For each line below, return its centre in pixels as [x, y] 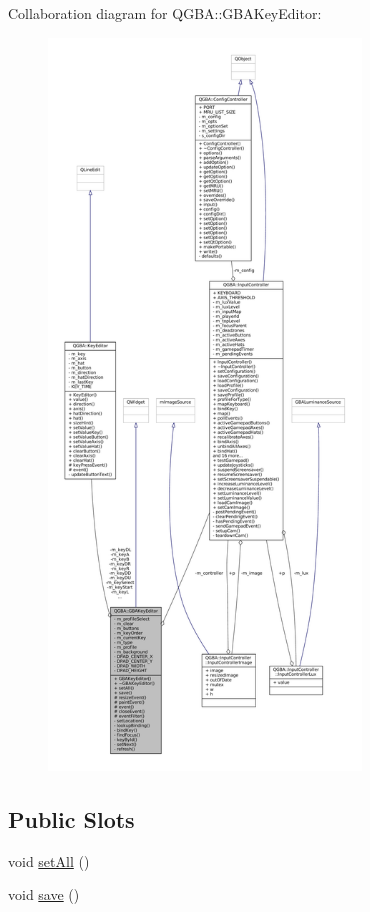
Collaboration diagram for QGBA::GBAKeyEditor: [165, 13]
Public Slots [71, 818]
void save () [44, 894]
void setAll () [49, 860]
